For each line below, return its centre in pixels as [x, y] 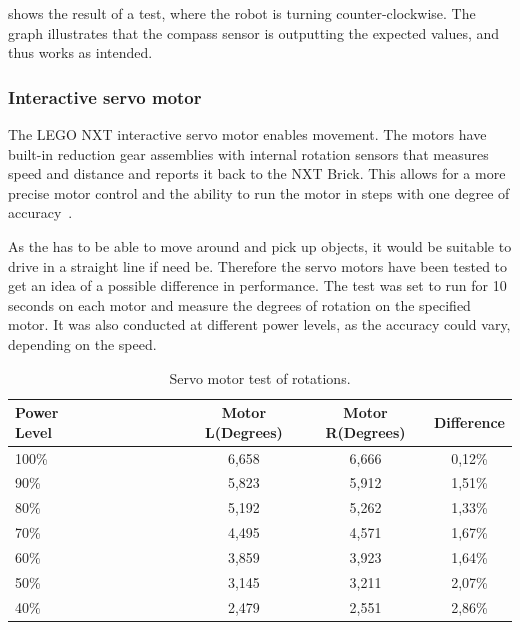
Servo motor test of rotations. [260, 377]
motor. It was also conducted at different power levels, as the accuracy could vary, [259, 324]
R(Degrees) [365, 431]
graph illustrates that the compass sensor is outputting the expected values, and [254, 32]
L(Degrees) [244, 431]
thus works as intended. [80, 52]
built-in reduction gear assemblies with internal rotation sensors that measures [248, 153]
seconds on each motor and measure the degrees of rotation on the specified [239, 304]
